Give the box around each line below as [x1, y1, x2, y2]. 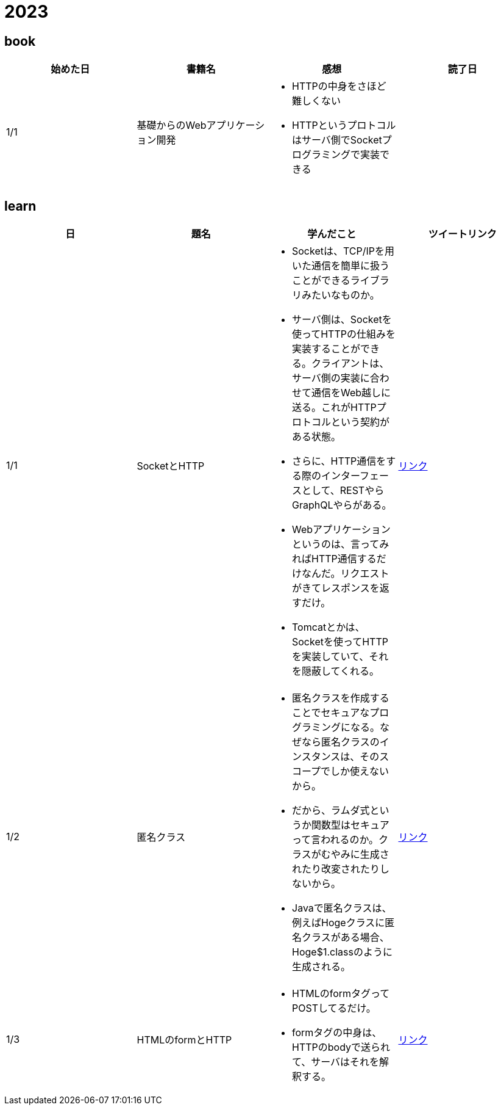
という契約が [331, 416, 390, 429]
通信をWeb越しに [311, 386, 391, 399]
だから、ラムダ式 [292, 804, 370, 817]
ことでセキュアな [292, 706, 370, 719]
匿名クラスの [321, 736, 380, 749]
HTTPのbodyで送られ [292, 1041, 391, 1054]
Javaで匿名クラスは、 [292, 902, 392, 915]
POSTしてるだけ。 [292, 1002, 376, 1015]
